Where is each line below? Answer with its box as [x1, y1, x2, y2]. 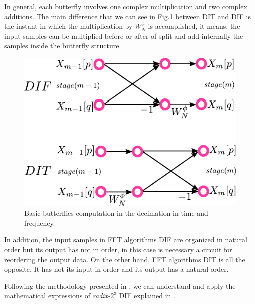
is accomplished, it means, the [148, 21, 240, 31]
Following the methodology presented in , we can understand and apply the [4, 280, 236, 291]
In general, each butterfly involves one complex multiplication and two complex [4, 1, 247, 11]
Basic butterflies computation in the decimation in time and [24, 208, 208, 218]
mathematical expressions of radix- [4, 290, 111, 301]
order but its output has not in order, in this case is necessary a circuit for [4, 244, 232, 255]
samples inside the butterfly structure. [4, 40, 121, 51]
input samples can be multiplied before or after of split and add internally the [4, 30, 243, 41]
